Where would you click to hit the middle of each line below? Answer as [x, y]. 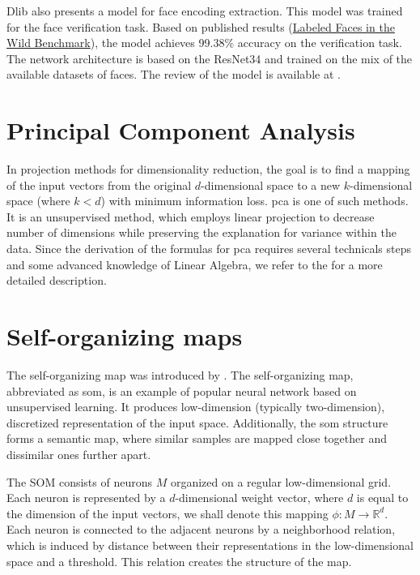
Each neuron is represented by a [86, 498]
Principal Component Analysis [181, 130]
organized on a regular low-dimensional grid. [281, 481]
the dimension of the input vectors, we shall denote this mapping [168, 513]
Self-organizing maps [125, 336]
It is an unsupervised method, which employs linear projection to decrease [191, 216]
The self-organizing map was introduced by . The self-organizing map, [180, 374]
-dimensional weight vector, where [259, 498]
